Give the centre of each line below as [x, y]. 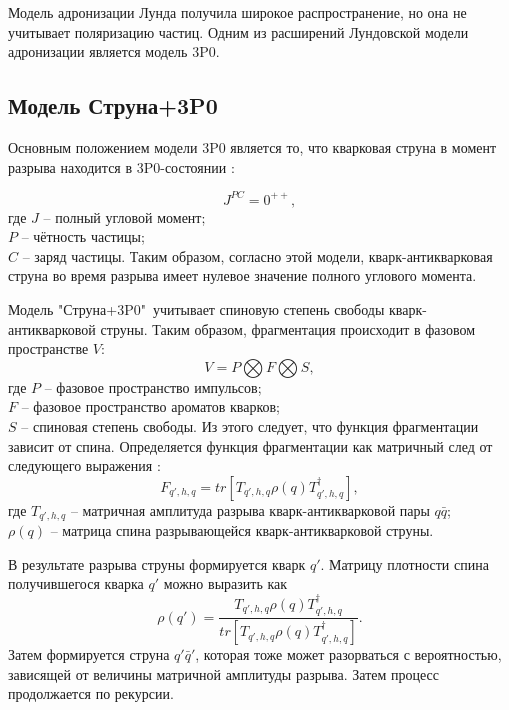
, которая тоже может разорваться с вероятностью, [348, 654]
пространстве [48, 348]
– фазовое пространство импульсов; [153, 386]
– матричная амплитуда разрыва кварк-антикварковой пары [250, 509]
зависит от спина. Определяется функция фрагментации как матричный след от [250, 445]
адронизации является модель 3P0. [114, 51]
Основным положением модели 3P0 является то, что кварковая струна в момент [252, 146]
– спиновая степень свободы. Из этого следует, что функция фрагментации [250, 426]
